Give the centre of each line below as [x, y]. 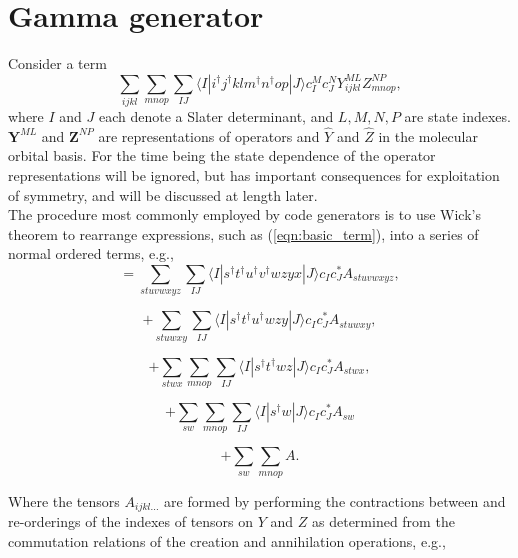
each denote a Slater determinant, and [216, 116]
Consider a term [57, 63]
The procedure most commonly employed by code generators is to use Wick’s [244, 214]
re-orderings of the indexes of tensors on [131, 521]
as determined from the [383, 521]
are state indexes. [457, 116]
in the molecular [428, 135]
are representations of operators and [209, 135]
